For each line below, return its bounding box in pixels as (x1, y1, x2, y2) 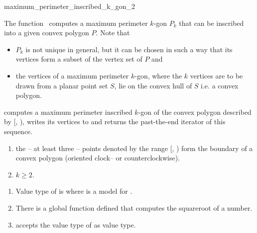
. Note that (96, 27, 130, 38)
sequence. (4, 126, 33, 136)
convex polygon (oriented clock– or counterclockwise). (15, 153, 180, 163)
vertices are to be (190, 70, 243, 80)
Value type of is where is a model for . (15, 186, 132, 196)
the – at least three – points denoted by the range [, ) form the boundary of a (15, 143, 253, 153)
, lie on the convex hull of (114, 80, 192, 90)
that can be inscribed (179, 17, 244, 28)
